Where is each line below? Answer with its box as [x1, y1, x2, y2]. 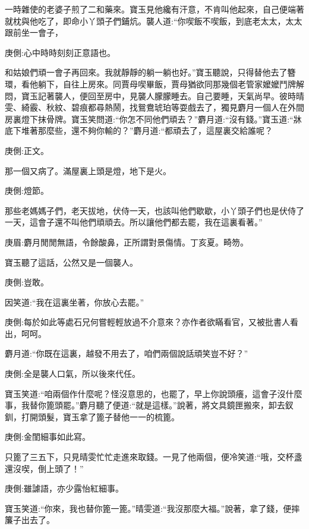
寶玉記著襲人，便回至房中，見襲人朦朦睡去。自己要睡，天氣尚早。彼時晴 [21, 89, 304, 102]
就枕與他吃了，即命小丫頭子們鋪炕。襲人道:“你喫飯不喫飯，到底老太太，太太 [5, 14, 302, 27]
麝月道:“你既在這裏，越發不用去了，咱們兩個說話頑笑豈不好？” [5, 347, 248, 360]
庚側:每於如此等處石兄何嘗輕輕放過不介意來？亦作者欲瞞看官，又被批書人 [5, 316, 290, 328]
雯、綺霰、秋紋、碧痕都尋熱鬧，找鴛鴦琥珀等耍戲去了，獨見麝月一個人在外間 [5, 101, 304, 114]
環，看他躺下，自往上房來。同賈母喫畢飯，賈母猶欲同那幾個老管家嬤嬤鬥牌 [5, 77, 296, 90]
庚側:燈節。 [5, 184, 49, 197]
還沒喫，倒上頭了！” [5, 462, 84, 474]
